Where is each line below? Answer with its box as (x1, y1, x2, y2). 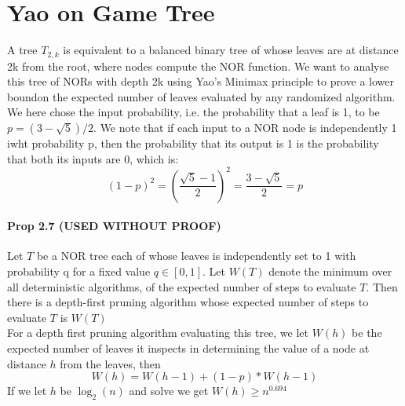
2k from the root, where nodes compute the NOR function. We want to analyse (7, 57, 389, 74)
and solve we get (129, 382, 209, 399)
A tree (7, 42, 38, 58)
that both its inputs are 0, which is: (7, 150, 179, 166)
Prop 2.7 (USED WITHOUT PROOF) (7, 218, 221, 234)
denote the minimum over (268, 263, 392, 280)
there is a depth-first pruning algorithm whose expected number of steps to (7, 294, 369, 310)
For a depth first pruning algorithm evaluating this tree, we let (7, 324, 309, 341)
